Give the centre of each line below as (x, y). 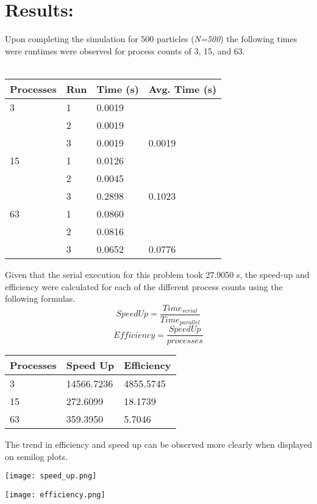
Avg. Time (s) (183, 89)
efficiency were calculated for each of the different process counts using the (144, 286)
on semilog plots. (36, 456)
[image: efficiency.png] (55, 495)
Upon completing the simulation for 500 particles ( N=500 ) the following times (151, 39)
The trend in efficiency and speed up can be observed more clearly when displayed (158, 444)
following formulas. (40, 298)
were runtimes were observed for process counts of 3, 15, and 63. (125, 50)
